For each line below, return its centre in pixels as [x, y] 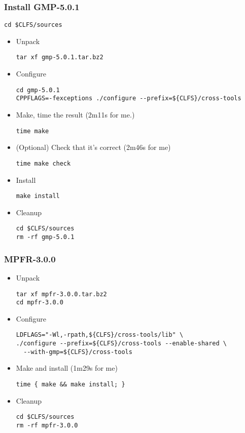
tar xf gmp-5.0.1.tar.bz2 [60, 57]
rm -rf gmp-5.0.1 [45, 237]
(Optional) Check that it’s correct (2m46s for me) [93, 147]
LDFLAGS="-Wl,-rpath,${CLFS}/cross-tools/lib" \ [100, 335]
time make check [43, 163]
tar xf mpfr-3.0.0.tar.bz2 [61, 294]
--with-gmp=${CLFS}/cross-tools [78, 352]
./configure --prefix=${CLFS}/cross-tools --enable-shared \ [121, 344]
